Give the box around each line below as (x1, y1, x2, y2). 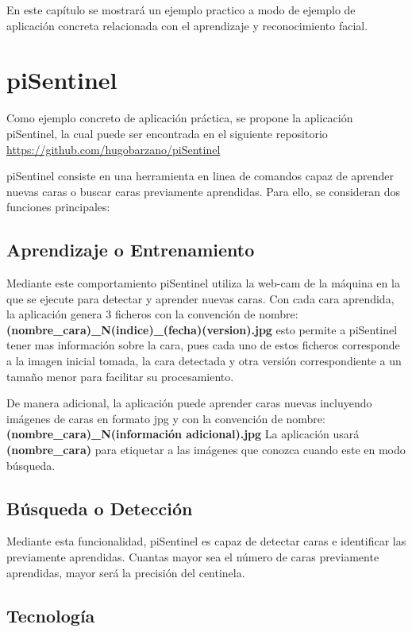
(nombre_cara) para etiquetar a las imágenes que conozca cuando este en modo (6, 441, 406, 458)
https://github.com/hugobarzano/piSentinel (6, 141, 221, 157)
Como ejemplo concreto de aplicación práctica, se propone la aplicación (6, 110, 353, 126)
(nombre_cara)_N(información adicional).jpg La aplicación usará (6, 426, 360, 442)
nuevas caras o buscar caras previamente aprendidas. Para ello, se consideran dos (6, 183, 401, 199)
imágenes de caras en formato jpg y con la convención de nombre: (6, 410, 325, 426)
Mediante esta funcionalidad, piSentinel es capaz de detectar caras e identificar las (6, 533, 406, 549)
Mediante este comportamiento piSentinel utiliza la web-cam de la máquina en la (6, 275, 400, 291)
